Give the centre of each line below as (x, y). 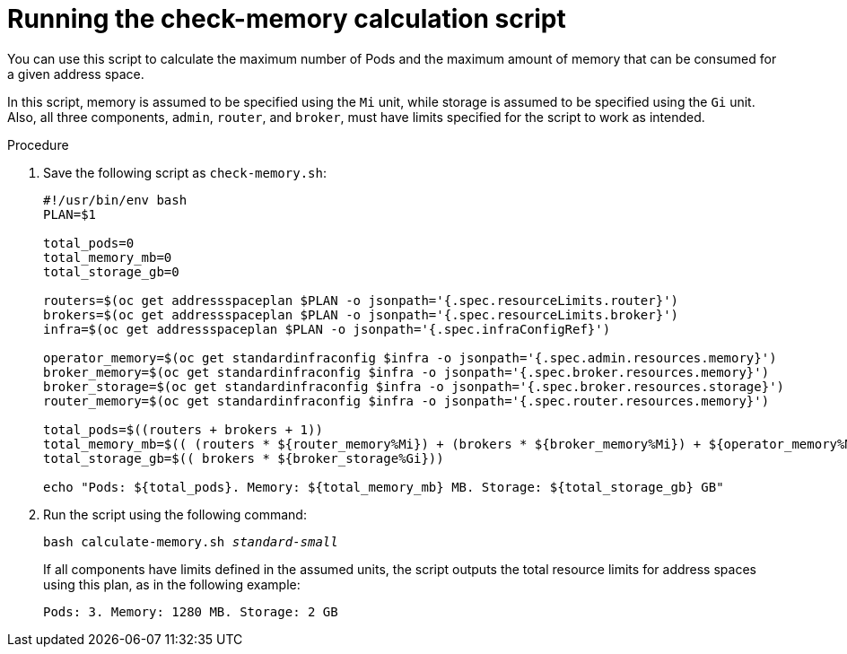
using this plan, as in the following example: (172, 584)
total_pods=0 (89, 243)
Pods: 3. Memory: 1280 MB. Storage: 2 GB (191, 611)
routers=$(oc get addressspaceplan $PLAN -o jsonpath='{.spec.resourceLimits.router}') (361, 300)
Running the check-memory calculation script (287, 19)
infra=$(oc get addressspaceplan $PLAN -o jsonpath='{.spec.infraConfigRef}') (327, 329)
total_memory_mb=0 (108, 257)
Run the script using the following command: (175, 514)
